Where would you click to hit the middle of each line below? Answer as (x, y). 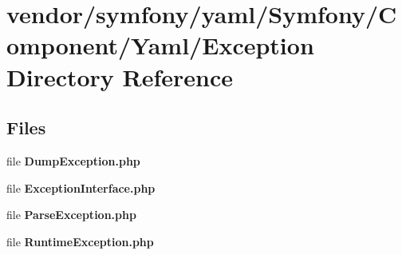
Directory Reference (120, 76)
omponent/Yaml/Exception (160, 45)
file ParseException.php (71, 215)
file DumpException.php (73, 160)
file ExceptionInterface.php (81, 187)
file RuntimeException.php (80, 241)
